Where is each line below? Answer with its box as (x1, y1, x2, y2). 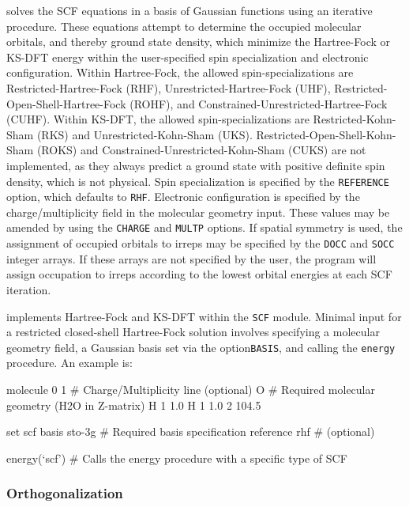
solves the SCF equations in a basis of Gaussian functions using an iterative (6, 2, 373, 18)
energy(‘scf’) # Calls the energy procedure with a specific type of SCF (6, 449, 347, 466)
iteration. (6, 281, 51, 297)
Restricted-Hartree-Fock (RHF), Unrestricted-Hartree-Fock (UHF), (6, 79, 331, 96)
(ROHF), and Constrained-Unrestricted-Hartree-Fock (129, 95, 388, 112)
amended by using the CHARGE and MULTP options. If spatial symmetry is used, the (6, 219, 403, 236)
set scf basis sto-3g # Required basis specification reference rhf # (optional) (6, 423, 375, 440)
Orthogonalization (6, 483, 123, 503)
